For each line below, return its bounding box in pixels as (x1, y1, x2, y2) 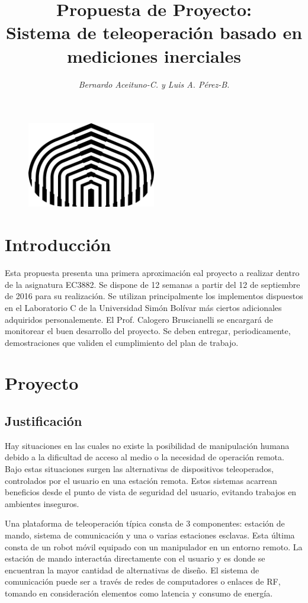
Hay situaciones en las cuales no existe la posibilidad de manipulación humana (5, 439, 290, 451)
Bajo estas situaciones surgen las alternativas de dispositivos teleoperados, (5, 463, 274, 475)
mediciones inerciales (67, 43, 241, 68)
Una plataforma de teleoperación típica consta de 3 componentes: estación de (5, 517, 285, 530)
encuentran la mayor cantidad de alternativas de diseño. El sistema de (5, 563, 259, 576)
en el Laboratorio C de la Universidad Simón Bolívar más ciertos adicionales (5, 301, 282, 313)
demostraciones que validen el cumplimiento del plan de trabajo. (5, 336, 239, 348)
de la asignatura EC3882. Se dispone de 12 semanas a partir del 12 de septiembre (5, 278, 300, 290)
